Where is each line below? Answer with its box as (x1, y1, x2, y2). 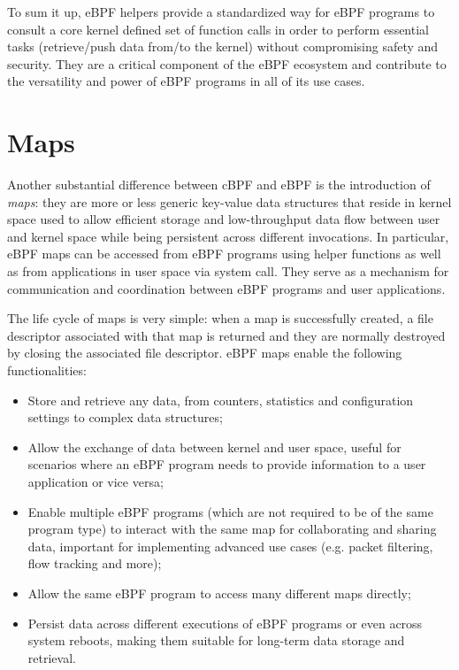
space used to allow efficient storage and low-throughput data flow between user (7, 210, 440, 228)
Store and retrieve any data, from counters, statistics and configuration (27, 390, 414, 409)
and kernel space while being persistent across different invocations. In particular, (7, 227, 449, 245)
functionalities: (7, 361, 87, 380)
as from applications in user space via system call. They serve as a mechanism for (7, 262, 449, 281)
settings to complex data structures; (27, 408, 223, 427)
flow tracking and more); (27, 554, 162, 573)
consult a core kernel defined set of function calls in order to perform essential (7, 19, 429, 38)
